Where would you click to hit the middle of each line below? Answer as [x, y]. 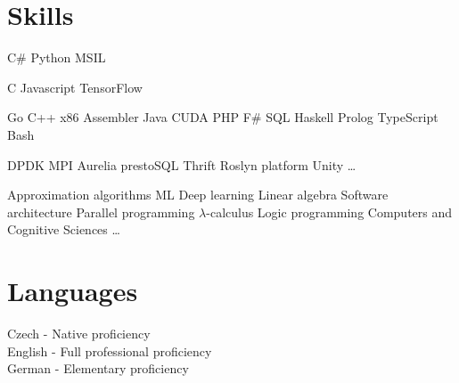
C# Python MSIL [57, 57]
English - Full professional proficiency [110, 350]
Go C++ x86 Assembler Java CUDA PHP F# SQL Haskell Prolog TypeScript [223, 117]
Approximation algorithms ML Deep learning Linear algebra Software [198, 195]
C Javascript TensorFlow [75, 87]
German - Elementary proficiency [98, 368]
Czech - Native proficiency [79, 333]
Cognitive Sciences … [64, 229]
